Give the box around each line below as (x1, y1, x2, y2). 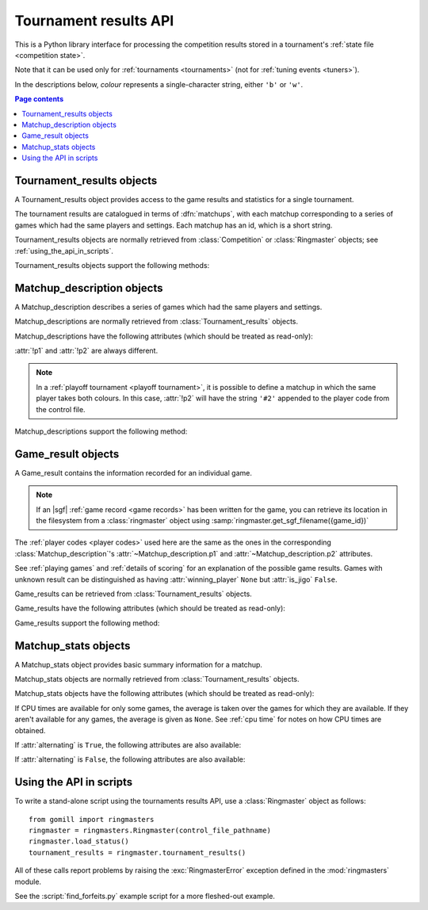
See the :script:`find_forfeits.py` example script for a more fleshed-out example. (14, 892, 275, 901)
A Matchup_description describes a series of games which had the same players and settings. (14, 302, 323, 312)
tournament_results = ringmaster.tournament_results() (29, 848, 246, 857)
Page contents (14, 94, 63, 104)
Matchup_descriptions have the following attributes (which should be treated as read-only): (14, 331, 313, 341)
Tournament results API (14, 12, 174, 29)
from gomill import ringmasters (29, 815, 155, 824)
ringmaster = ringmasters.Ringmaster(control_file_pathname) (29, 826, 271, 835)
